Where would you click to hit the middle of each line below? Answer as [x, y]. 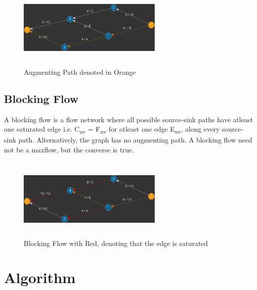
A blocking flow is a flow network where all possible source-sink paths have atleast [128, 119]
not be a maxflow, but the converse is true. [69, 149]
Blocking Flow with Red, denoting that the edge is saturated [116, 243]
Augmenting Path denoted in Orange [80, 72]
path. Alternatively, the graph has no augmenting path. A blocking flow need [135, 140]
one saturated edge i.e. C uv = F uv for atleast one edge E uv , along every [112, 129]
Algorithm [40, 277]
